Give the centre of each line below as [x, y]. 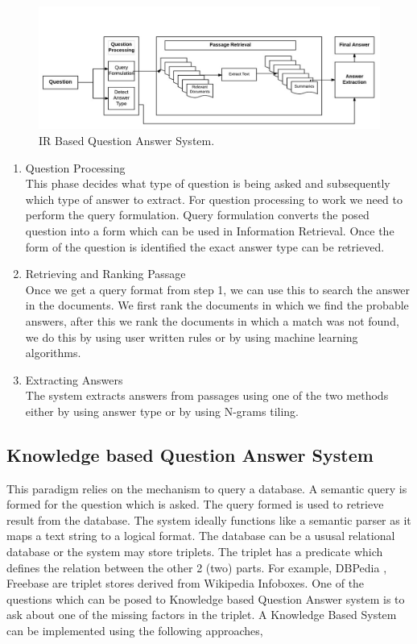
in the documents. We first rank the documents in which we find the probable [217, 305]
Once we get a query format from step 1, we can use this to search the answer [218, 289]
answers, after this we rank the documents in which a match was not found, [212, 320]
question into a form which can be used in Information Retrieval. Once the [210, 230]
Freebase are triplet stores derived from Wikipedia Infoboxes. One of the [186, 583]
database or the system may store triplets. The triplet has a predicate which [195, 552]
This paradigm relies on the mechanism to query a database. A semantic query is [207, 488]
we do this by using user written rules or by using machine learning [192, 337]
